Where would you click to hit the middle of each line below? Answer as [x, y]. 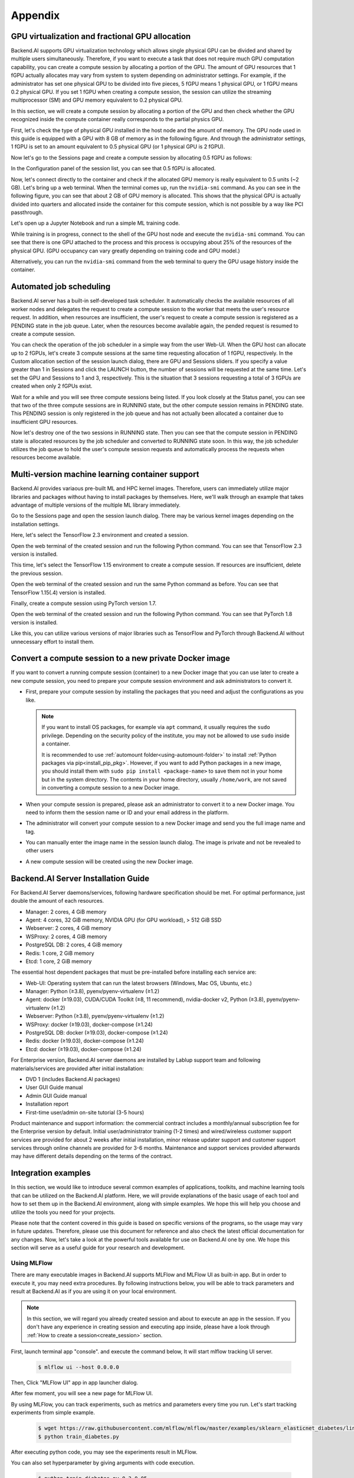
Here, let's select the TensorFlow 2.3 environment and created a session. [100, 535]
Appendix [35, 15]
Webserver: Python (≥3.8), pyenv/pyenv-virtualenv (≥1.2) [95, 1016]
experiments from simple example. [53, 1412]
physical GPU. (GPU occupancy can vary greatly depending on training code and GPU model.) [125, 251]
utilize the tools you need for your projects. [63, 1212]
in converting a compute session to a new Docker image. [111, 788]
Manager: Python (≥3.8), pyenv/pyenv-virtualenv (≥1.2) [93, 991]
